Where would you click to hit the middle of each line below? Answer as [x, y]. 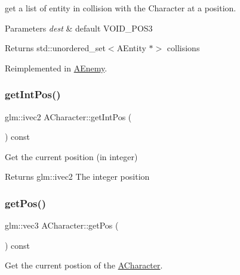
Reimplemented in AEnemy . [56, 68]
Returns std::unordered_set [55, 48]
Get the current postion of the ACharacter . [84, 265]
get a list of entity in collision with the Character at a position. [121, 8]
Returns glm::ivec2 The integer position [77, 176]
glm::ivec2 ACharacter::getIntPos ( [68, 116]
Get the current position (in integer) [71, 156]
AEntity [131, 48]
